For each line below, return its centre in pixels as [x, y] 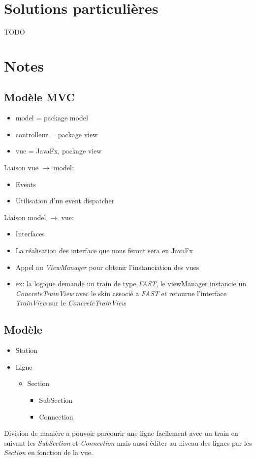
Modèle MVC [39, 97]
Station [27, 350]
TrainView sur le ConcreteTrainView [71, 303]
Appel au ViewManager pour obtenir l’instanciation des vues [107, 267]
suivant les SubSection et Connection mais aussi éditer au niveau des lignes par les [128, 442]
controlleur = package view [57, 134]
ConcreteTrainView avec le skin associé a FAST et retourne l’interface [121, 293]
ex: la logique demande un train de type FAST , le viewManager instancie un [131, 284]
